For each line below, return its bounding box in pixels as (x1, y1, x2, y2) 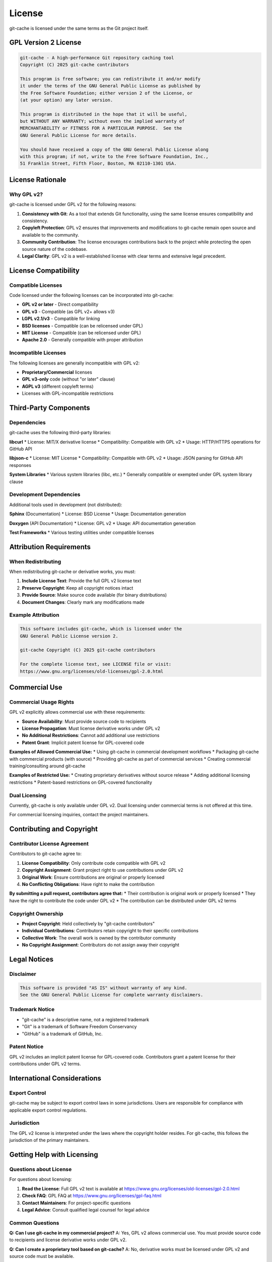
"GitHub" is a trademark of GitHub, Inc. (22, 1030, 103, 1037)
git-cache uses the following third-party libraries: (9, 430, 111, 436)
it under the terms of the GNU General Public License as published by (20, 83, 201, 89)
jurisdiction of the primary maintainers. (9, 1137, 90, 1143)
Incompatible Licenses (9, 349, 66, 356)
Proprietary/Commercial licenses (22, 369, 93, 375)
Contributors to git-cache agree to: (9, 851, 82, 857)
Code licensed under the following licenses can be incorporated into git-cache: (9, 292, 174, 298)
